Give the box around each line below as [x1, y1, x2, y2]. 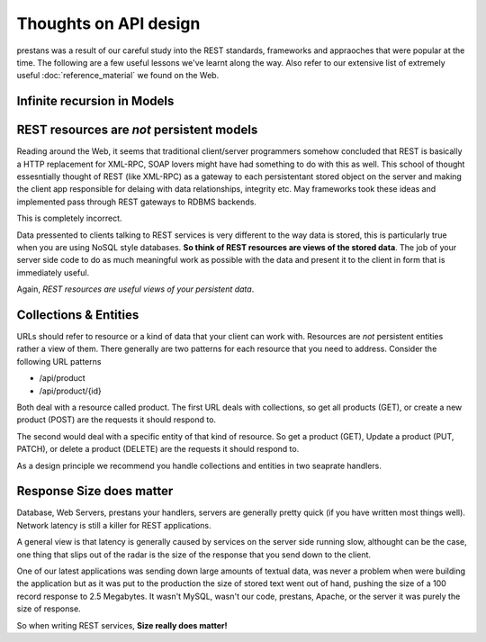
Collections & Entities [16, 307, 139, 322]
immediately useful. [16, 267, 90, 278]
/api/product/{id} [39, 385, 103, 396]
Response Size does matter [16, 484, 174, 499]
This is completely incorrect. [16, 212, 122, 224]
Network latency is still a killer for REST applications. [16, 520, 211, 530]
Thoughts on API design [16, 14, 201, 33]
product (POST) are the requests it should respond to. [16, 414, 216, 425]
